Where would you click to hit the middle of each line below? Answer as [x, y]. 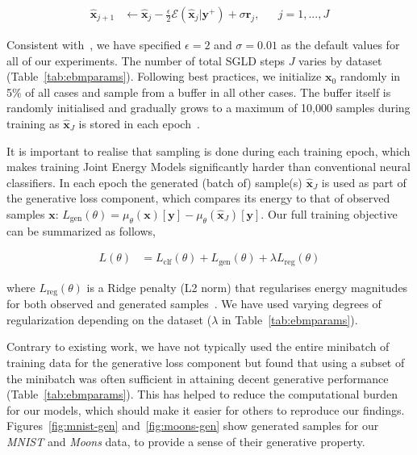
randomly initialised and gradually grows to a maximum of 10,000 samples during [208, 108]
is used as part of [364, 182]
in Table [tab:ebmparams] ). [290, 319]
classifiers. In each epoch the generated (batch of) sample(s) [154, 182]
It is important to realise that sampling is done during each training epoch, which [208, 150]
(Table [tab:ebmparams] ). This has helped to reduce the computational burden [202, 394]
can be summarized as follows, [81, 230]
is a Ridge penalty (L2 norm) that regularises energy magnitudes [247, 287]
